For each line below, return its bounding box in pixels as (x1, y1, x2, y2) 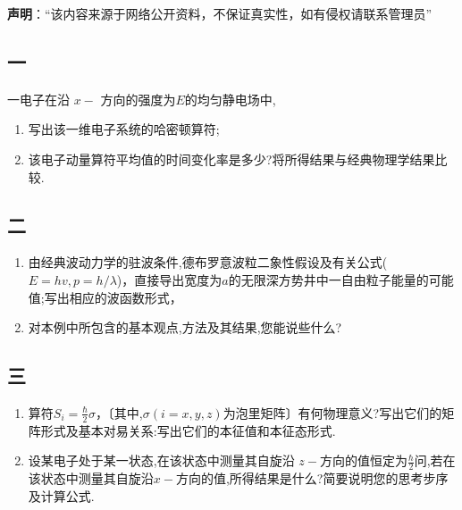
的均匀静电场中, (184, 89, 276, 108)
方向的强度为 (100, 89, 176, 108)
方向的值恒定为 (320, 451, 407, 470)
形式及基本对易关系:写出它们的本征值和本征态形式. (40, 421, 336, 439)
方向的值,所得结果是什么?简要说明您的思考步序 (175, 469, 449, 488)
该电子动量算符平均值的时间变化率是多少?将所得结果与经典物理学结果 (28, 149, 435, 168)
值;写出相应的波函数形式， (28, 288, 182, 306)
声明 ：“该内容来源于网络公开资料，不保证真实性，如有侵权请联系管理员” (7, 4, 433, 22)
